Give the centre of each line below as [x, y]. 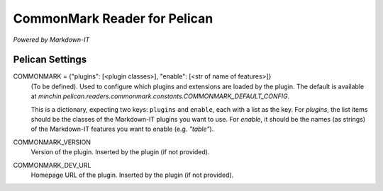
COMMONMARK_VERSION [52, 142]
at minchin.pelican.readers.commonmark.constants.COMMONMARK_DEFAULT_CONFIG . [160, 96]
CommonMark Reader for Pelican [113, 18]
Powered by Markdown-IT [51, 40]
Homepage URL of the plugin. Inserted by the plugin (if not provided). [132, 175]
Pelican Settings [50, 60]
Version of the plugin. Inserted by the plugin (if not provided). [120, 152]
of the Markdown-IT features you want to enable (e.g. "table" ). [122, 129]
